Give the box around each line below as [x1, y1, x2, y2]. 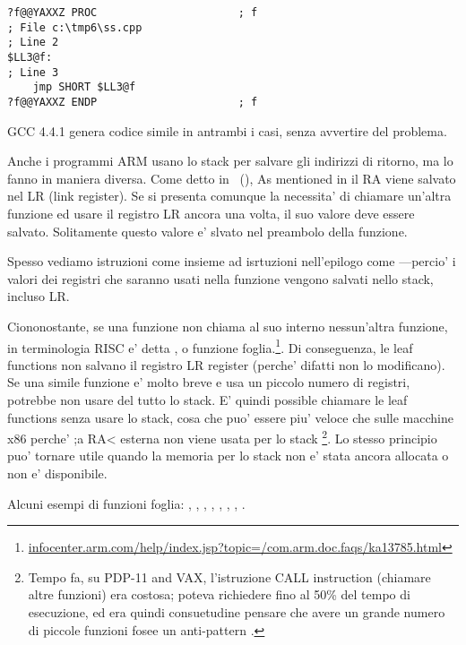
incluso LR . [7, 287, 70, 305]
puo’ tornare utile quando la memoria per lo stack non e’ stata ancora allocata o [7, 446, 449, 465]
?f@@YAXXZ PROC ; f [7, 6, 258, 19]
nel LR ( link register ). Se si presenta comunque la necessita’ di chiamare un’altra [7, 186, 452, 205]
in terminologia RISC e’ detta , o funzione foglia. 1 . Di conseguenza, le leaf [7, 335, 413, 357]
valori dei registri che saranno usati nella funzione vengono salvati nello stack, [7, 269, 434, 288]
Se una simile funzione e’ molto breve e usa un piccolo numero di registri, [7, 373, 410, 391]
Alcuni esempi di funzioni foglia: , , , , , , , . [7, 494, 246, 512]
